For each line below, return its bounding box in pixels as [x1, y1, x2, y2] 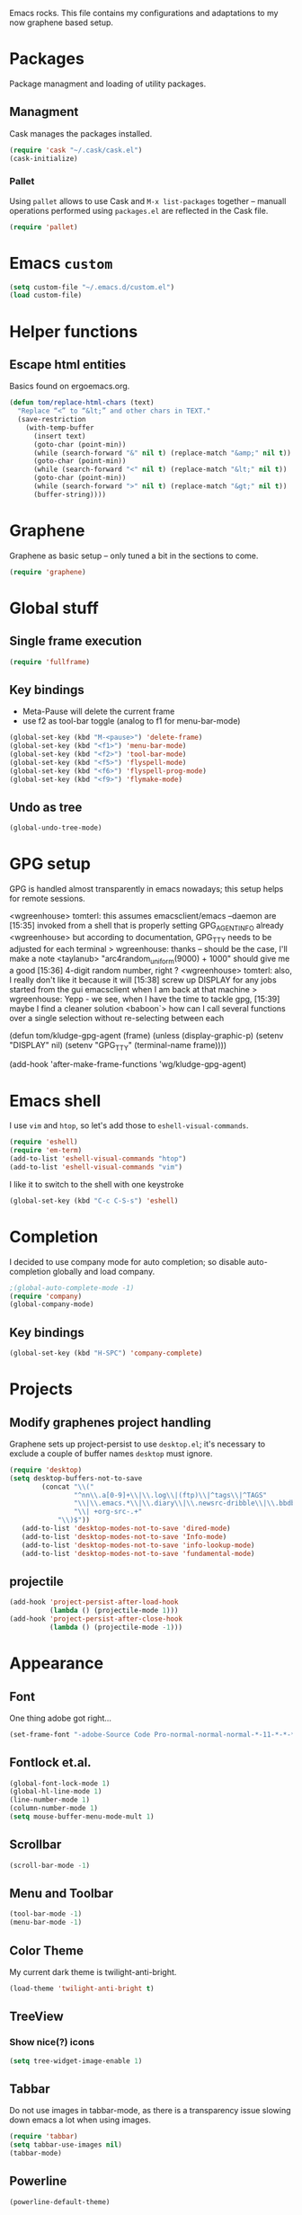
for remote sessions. [9, 894, 85, 904]
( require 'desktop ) [9, 1465, 83, 1474]
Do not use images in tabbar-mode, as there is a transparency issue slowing [9, 2105, 291, 2116]
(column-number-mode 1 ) [9, 1804, 99, 1813]
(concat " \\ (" [41, 1482, 94, 1491]
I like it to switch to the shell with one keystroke [9, 1179, 184, 1189]
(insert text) [32, 431, 87, 440]
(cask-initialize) [9, 154, 78, 163]
